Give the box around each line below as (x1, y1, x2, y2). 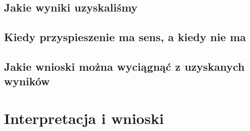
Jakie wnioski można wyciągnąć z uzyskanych (4, 58, 245, 74)
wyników (4, 73, 50, 89)
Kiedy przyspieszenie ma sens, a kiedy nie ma (4, 29, 246, 45)
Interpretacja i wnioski (4, 107, 164, 128)
